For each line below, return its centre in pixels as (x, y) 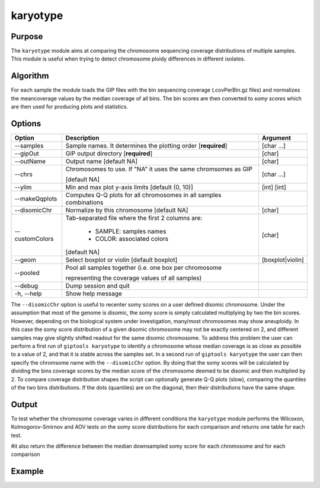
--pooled (27, 273)
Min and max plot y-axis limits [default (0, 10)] (129, 187)
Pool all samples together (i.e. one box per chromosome (144, 268)
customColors (34, 239)
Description (82, 138)
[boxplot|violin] (283, 260)
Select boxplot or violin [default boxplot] (121, 260)
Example (27, 471)
